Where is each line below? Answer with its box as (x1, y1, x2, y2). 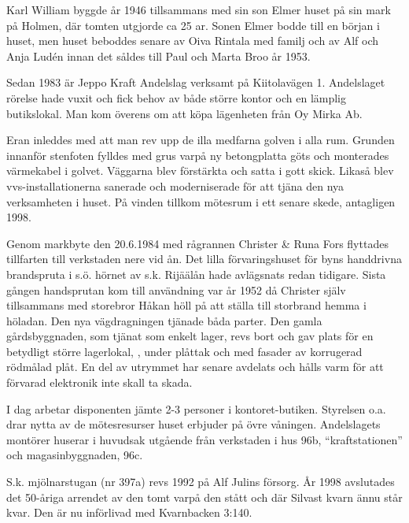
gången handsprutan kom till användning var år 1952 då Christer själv (6, 281, 346, 298)
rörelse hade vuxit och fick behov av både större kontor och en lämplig (6, 89, 347, 106)
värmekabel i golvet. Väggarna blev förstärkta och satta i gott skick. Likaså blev (6, 162, 394, 179)
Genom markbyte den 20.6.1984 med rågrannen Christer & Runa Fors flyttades (6, 235, 389, 251)
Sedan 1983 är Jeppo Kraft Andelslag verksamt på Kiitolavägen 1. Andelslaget (6, 74, 385, 91)
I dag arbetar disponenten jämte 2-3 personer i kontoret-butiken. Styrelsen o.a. (6, 400, 386, 417)
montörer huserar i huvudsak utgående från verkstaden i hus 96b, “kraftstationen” (6, 431, 403, 447)
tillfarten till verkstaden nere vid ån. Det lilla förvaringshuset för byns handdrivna (6, 250, 402, 267)
